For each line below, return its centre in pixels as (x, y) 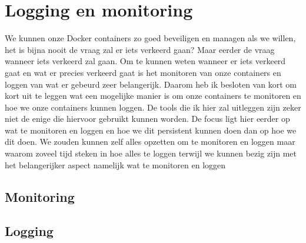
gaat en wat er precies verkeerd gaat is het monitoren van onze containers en (143, 72)
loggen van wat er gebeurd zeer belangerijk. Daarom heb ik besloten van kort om (151, 84)
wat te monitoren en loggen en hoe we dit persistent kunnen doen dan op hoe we (151, 130)
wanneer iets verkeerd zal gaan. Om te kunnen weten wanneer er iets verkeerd (145, 61)
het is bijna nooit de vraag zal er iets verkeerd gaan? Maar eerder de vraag (140, 49)
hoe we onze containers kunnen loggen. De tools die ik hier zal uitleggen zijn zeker (153, 107)
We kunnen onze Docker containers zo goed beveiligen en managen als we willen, (150, 38)
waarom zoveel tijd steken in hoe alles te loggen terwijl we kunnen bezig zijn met (151, 153)
